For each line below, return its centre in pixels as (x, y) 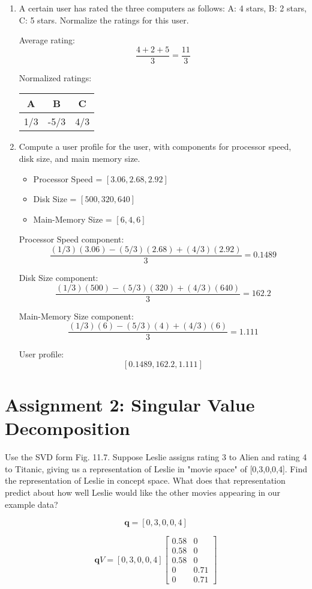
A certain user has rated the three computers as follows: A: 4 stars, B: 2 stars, (163, 8)
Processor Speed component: (71, 239)
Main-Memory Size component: (76, 316)
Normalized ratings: (55, 77)
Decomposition (67, 428)
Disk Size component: (58, 278)
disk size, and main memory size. (79, 159)
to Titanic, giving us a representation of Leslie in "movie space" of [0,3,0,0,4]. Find (156, 468)
